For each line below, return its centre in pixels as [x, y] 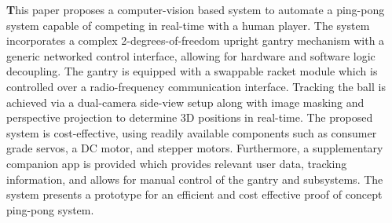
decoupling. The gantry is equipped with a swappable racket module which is [192, 71]
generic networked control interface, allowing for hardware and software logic [191, 55]
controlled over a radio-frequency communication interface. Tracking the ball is [196, 86]
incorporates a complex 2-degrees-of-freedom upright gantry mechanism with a [196, 40]
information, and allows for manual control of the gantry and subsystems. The [195, 179]
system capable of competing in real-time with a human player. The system [188, 25]
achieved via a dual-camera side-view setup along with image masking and [185, 102]
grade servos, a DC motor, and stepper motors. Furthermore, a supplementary [195, 148]
